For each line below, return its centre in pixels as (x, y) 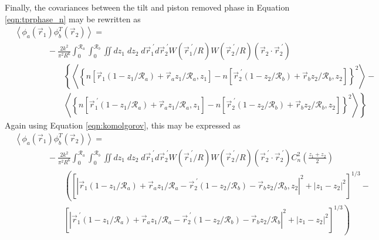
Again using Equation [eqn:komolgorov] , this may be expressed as (123, 125)
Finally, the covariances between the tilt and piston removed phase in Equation (147, 7)
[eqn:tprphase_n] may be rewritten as (73, 18)
